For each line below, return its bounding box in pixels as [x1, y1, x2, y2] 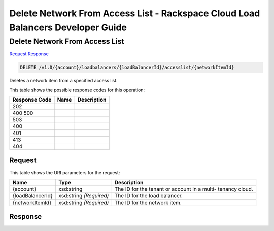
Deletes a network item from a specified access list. [9, 78, 118, 84]
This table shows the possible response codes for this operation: [9, 87, 145, 93]
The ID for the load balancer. [114, 192, 183, 199]
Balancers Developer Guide [9, 22, 127, 33]
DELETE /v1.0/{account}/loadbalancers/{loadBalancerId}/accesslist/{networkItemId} [20, 64, 234, 71]
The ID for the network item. [114, 199, 182, 206]
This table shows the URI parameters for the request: [9, 170, 120, 176]
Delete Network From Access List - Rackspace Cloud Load [9, 8, 260, 19]
